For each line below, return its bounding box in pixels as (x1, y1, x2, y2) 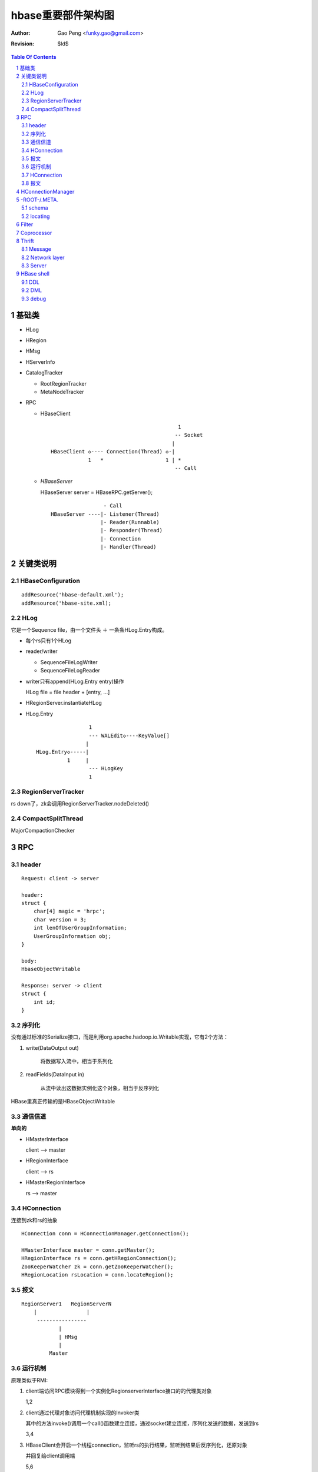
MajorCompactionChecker (11, 827, 75, 834)
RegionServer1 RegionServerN (21, 1301, 112, 1307)
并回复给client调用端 (25, 1452, 75, 1460)
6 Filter (16, 221, 34, 228)
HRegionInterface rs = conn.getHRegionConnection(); (21, 1255, 177, 1262)
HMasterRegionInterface (25, 1179, 85, 1186)
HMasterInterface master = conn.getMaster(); (21, 1246, 155, 1254)
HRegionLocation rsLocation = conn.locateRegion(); (21, 1272, 174, 1278)
